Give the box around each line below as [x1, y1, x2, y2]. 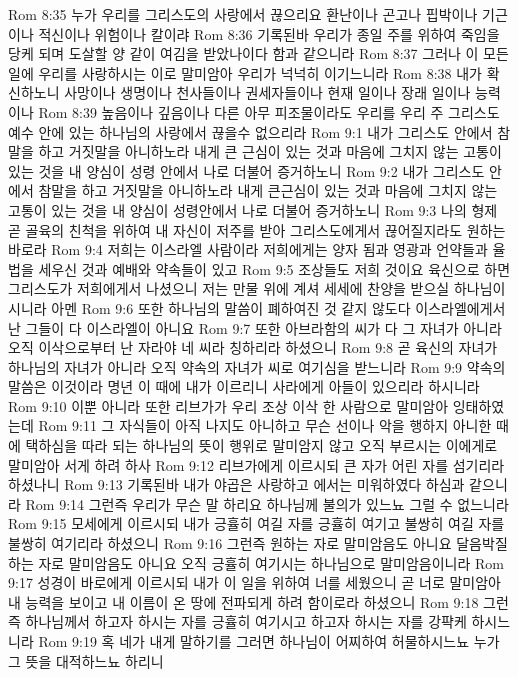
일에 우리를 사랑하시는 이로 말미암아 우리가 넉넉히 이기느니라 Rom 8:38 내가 [8, 62, 482, 83]
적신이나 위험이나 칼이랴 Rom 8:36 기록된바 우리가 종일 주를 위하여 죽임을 [38, 23, 500, 44]
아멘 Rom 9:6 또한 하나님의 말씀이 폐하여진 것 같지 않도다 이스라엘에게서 [51, 297, 506, 318]
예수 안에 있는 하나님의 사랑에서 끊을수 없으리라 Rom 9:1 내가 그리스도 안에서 [8, 121, 493, 142]
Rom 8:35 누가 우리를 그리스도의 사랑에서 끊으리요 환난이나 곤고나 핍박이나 [8, 4, 478, 24]
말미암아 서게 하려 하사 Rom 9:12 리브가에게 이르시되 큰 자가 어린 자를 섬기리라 [8, 454, 505, 475]
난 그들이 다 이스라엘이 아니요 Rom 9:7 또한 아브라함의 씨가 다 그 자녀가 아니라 [8, 317, 502, 338]
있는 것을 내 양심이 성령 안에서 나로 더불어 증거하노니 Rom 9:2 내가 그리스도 [8, 160, 485, 181]
